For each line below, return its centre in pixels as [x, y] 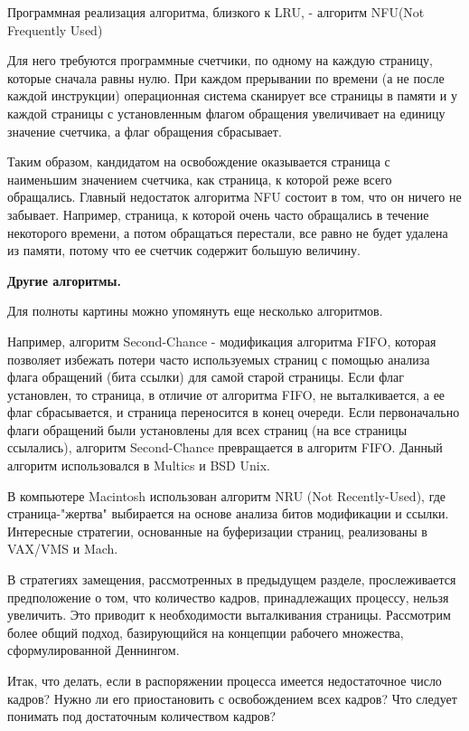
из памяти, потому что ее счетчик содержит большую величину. [184, 250]
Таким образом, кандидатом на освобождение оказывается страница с [199, 161]
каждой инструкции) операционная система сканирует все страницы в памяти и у [232, 95]
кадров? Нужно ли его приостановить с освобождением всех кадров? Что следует [232, 698]
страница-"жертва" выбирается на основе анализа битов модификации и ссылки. [228, 513]
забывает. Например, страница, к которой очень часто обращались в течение [218, 214]
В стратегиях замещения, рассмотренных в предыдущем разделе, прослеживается [232, 579]
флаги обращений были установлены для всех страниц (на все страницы [207, 429]
